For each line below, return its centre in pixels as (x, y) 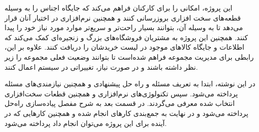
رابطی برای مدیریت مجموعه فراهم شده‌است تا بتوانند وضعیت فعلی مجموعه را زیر (129, 56)
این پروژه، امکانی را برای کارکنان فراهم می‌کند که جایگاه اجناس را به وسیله (119, 8)
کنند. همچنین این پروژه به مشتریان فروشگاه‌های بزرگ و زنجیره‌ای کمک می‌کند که (126, 37)
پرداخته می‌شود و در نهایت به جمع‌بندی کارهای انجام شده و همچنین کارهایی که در (126, 113)
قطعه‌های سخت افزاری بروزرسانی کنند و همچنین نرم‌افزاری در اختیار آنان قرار (123, 17)
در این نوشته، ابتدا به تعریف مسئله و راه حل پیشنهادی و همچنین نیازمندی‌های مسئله (130, 84)
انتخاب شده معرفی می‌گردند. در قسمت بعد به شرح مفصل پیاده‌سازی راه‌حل (120, 103)
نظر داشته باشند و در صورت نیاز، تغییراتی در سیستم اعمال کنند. (101, 67)
